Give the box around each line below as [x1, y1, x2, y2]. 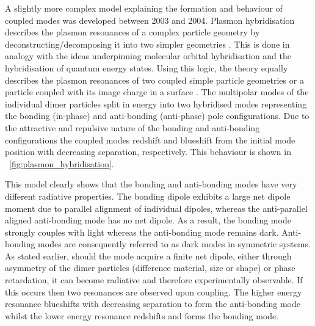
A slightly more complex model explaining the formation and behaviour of [5, 2, 283, 14]
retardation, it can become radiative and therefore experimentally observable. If [5, 273, 303, 286]
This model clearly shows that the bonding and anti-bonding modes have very [5, 178, 297, 190]
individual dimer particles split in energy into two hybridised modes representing [5, 97, 307, 110]
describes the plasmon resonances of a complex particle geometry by [5, 26, 260, 38]
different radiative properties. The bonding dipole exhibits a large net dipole [5, 189, 291, 202]
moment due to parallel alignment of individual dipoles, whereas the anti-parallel [5, 201, 308, 214]
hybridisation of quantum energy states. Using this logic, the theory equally [5, 61, 288, 74]
